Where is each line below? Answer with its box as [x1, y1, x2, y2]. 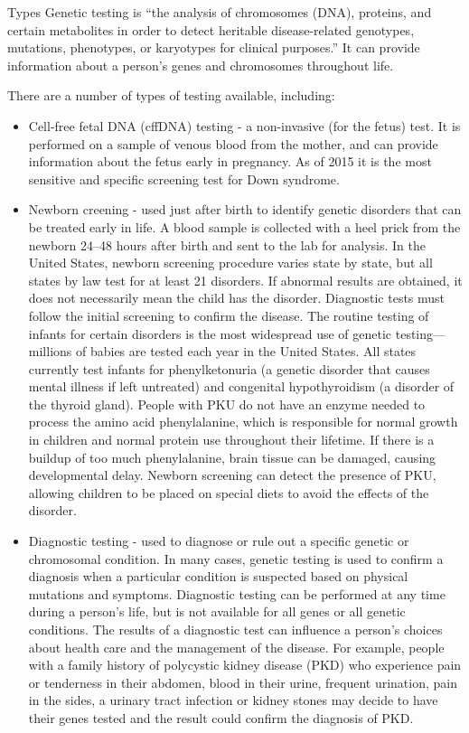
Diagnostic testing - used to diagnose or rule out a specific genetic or [28, 531, 409, 550]
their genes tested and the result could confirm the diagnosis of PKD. [28, 708, 414, 727]
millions [28, 342, 72, 361]
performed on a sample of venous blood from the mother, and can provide [28, 134, 438, 153]
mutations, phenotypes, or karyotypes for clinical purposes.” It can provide [7, 38, 420, 57]
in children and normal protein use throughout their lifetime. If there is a [28, 430, 435, 449]
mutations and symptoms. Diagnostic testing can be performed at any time [28, 584, 446, 603]
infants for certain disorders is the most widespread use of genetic [28, 324, 392, 343]
